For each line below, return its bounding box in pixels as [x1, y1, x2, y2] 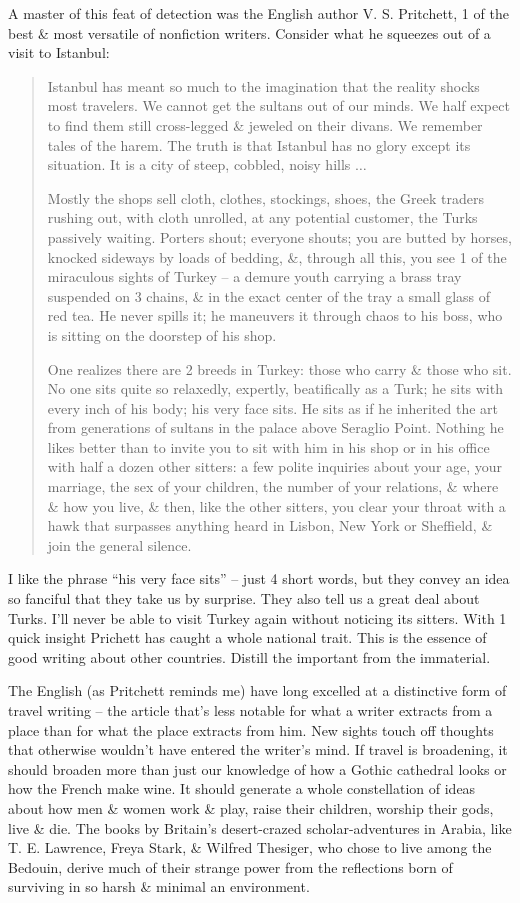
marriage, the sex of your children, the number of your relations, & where [47, 476, 499, 497]
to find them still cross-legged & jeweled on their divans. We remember [47, 114, 483, 135]
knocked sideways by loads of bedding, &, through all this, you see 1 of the [47, 246, 507, 267]
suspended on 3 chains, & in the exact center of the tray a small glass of [47, 285, 491, 306]
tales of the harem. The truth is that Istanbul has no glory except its [47, 134, 471, 155]
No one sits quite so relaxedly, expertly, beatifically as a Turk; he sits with [47, 378, 503, 399]
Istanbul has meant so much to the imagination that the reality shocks [47, 75, 480, 96]
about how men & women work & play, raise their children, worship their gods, [8, 797, 494, 818]
